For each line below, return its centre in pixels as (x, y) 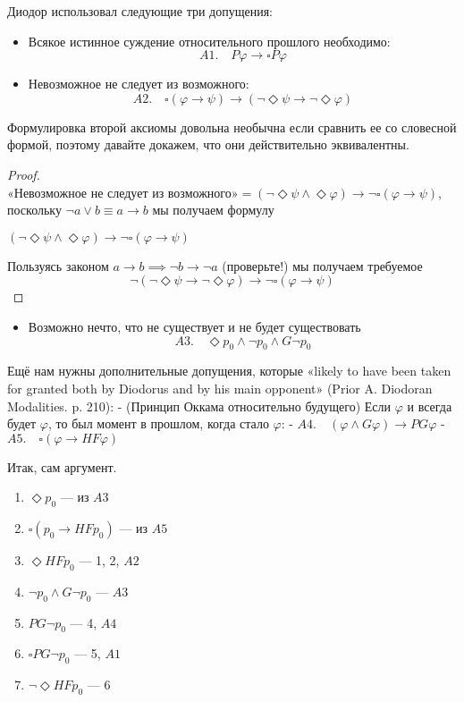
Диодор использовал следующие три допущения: (140, 11)
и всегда (430, 406)
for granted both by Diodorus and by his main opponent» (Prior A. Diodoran (220, 388)
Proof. (24, 174)
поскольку (34, 210)
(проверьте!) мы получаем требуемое (322, 265)
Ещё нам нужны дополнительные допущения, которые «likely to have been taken (229, 371)
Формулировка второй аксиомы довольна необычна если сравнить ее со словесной (232, 127)
